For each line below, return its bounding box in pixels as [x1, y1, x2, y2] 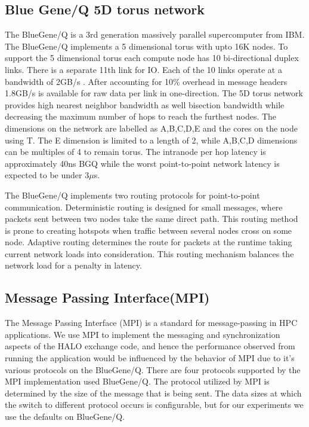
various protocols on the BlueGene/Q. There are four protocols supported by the [5, 363, 301, 376]
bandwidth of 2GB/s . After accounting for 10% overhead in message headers [5, 75, 288, 87]
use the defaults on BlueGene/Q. [5, 410, 125, 423]
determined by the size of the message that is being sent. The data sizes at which [5, 386, 302, 399]
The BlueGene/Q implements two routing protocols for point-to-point [5, 188, 260, 201]
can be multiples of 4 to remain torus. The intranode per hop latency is [5, 145, 266, 158]
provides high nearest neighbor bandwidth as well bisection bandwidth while [5, 98, 285, 111]
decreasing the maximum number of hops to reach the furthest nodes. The [5, 110, 277, 123]
